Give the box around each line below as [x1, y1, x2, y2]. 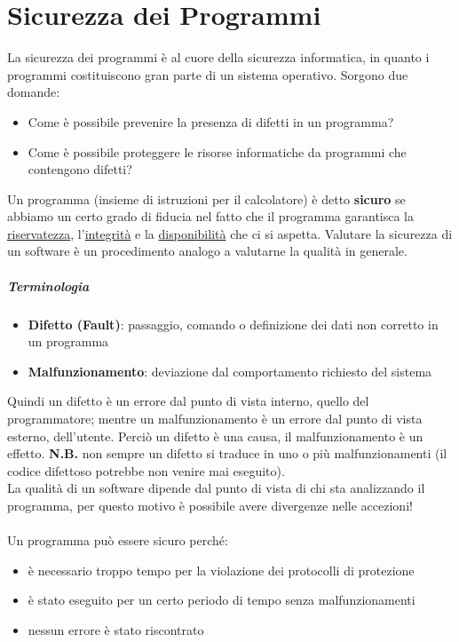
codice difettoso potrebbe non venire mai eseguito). [7, 461, 285, 480]
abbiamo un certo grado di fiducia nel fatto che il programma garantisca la [7, 207, 415, 226]
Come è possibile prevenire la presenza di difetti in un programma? [28, 112, 394, 131]
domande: [7, 83, 60, 101]
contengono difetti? [28, 160, 132, 178]
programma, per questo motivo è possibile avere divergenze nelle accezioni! [7, 495, 413, 514]
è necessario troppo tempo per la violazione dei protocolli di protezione [28, 560, 415, 579]
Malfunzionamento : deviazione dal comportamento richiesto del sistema [28, 361, 432, 380]
